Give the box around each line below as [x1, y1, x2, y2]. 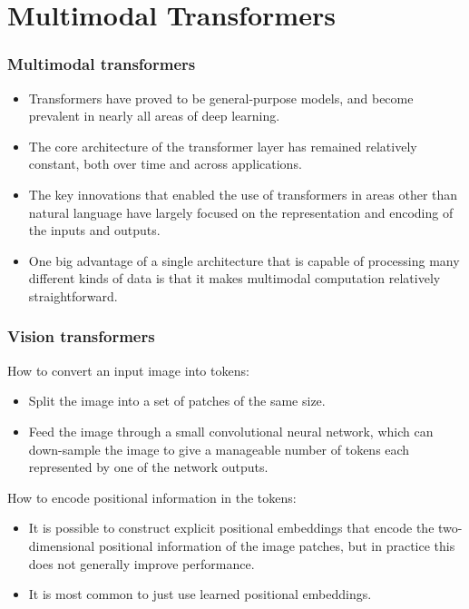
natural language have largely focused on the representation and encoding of [28, 202, 454, 221]
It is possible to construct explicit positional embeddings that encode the [28, 518, 435, 537]
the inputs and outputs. [28, 221, 161, 240]
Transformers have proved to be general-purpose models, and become [28, 88, 414, 107]
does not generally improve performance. [28, 554, 255, 573]
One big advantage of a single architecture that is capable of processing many [28, 250, 460, 270]
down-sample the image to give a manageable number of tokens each [28, 439, 410, 458]
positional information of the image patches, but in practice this [98, 535, 455, 555]
